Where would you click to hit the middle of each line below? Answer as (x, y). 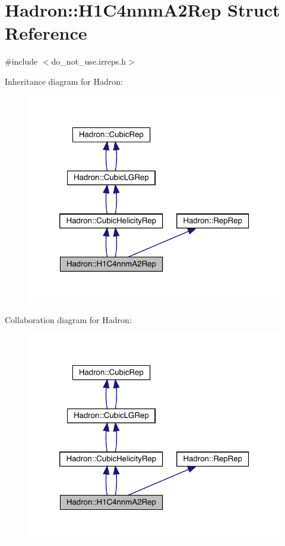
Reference (46, 33)
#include (21, 61)
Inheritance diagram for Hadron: (64, 81)
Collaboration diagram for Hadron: (68, 319)
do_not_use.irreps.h (89, 61)
